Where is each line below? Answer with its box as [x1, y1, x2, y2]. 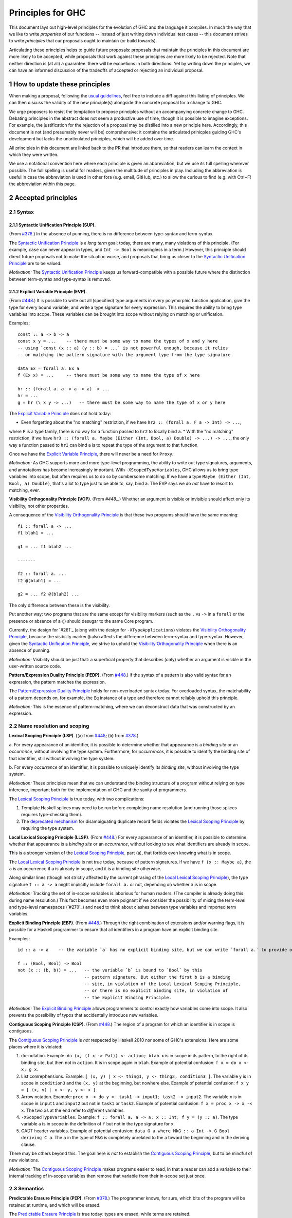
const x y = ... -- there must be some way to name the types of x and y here [18, 339, 218, 344]
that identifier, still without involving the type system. [9, 755, 115, 761]
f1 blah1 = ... [18, 530, 54, 535]
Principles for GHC [9, 7, 86, 18]
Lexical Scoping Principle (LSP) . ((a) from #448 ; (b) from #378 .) [9, 733, 139, 739]
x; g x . [21, 1066, 38, 1072]
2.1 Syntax [9, 209, 34, 215]
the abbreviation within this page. [9, 181, 76, 187]
